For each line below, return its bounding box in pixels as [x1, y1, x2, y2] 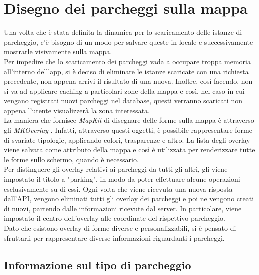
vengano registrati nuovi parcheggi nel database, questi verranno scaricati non [4, 95, 242, 106]
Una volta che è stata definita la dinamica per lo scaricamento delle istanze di [4, 27, 242, 37]
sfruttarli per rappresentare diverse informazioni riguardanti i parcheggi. [4, 232, 225, 243]
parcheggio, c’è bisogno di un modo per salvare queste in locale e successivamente [4, 36, 253, 47]
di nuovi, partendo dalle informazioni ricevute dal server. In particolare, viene [4, 203, 242, 213]
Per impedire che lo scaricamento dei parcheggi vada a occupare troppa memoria [4, 56, 251, 66]
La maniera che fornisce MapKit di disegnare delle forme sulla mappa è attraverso [4, 115, 254, 125]
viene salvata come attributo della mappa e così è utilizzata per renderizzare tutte [4, 144, 255, 155]
